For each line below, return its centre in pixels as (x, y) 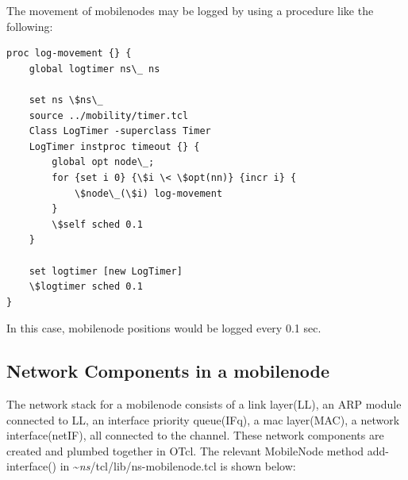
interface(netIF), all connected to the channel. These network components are (195, 435)
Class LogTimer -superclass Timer (120, 131)
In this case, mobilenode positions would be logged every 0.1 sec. (164, 328)
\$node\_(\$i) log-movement (148, 193)
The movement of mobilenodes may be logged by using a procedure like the (190, 10)
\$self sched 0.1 (97, 224)
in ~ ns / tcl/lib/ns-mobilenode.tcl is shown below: (178, 466)
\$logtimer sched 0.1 (86, 287)
